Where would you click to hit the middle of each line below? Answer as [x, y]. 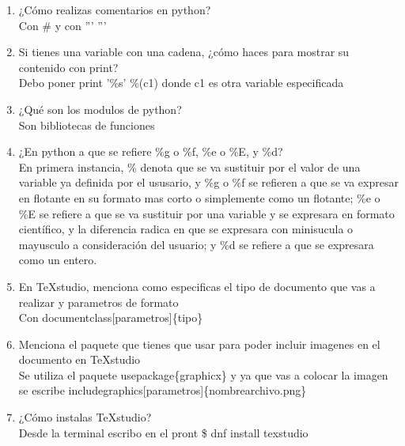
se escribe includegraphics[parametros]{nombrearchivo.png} [163, 390]
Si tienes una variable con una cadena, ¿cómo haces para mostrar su [184, 52]
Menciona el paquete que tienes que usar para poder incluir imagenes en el [199, 344]
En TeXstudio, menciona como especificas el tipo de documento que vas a [197, 286]
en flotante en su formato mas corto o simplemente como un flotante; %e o [199, 197]
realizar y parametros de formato [98, 302]
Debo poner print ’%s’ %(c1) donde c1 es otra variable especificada [181, 83]
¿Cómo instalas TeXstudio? [85, 417]
